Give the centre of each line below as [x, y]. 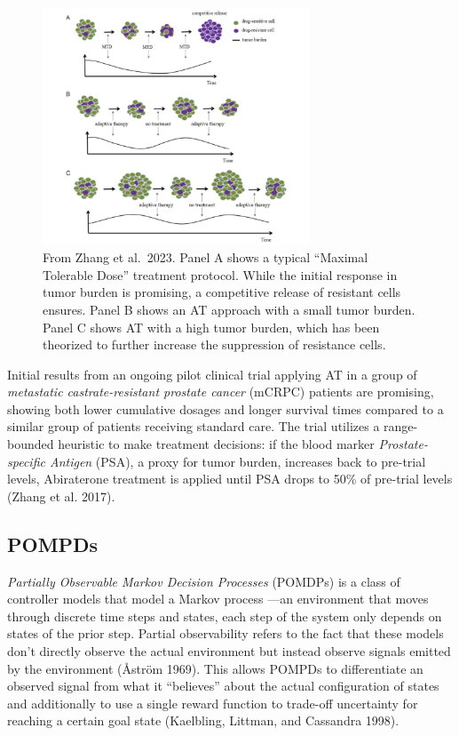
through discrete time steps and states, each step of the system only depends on [225, 616]
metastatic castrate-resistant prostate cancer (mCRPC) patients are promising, [221, 392]
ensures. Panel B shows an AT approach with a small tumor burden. [229, 309]
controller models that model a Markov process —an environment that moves [218, 599]
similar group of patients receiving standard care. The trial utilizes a [194, 426]
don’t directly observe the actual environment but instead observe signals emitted [229, 651]
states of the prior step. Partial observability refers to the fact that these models [226, 633]
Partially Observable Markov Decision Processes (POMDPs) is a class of [204, 581]
